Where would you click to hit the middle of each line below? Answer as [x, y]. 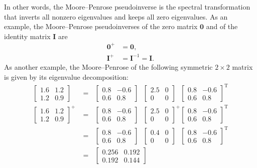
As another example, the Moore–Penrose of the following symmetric [108, 67]
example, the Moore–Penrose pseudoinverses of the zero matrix [101, 26]
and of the [222, 26]
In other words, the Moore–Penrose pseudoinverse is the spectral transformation [127, 7]
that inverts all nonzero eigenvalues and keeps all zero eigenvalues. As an [116, 16]
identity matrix [27, 36]
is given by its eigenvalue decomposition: [66, 77]
